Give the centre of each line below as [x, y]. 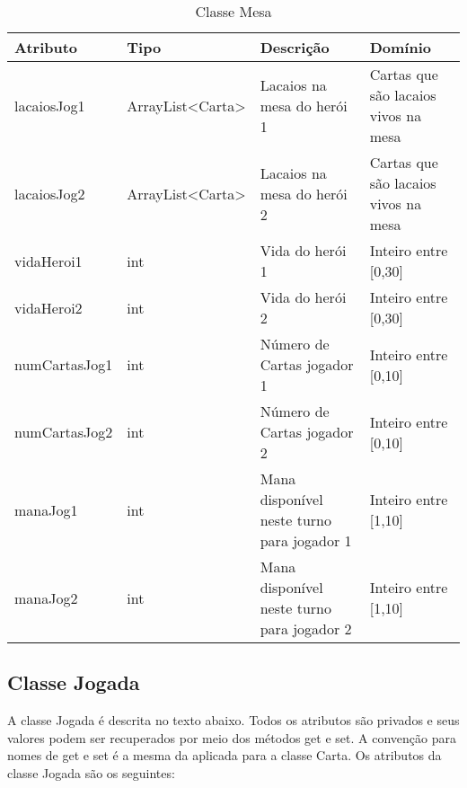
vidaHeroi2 [48, 307]
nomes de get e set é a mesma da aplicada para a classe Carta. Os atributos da [225, 755]
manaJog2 [46, 598]
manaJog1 [46, 509]
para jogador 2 [306, 629]
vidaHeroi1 [48, 261]
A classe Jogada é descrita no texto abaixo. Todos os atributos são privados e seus [233, 720]
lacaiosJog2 [50, 193]
